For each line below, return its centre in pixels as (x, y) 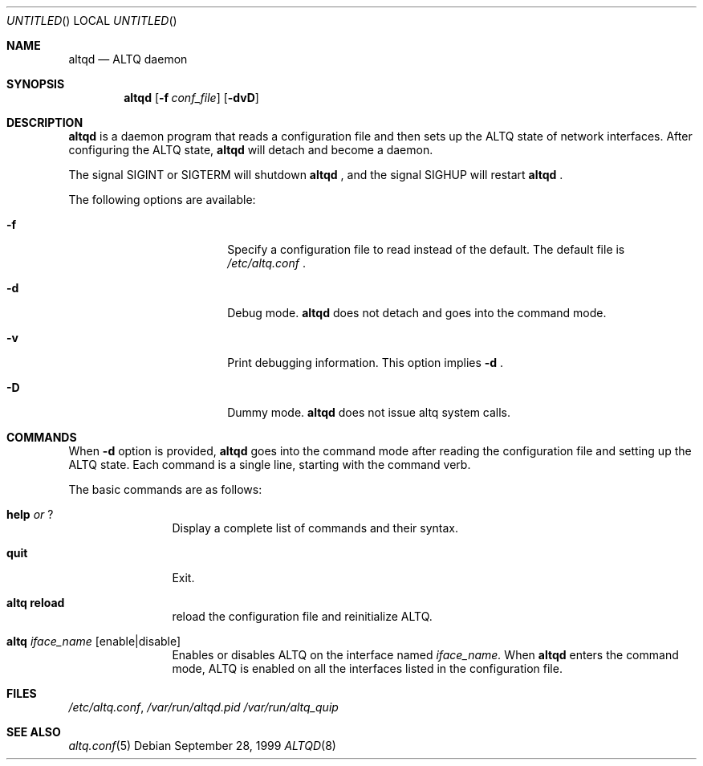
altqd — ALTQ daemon (128, 59)
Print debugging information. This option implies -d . (366, 363)
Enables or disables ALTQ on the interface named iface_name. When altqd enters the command (425, 655)
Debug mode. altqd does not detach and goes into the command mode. (417, 313)
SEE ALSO (34, 732)
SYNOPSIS (36, 84)
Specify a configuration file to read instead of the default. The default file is (426, 249)
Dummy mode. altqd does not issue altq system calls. (369, 412)
